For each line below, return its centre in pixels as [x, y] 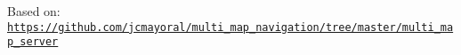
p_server [33, 42]
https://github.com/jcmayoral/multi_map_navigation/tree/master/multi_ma [230, 27]
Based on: [34, 11]
